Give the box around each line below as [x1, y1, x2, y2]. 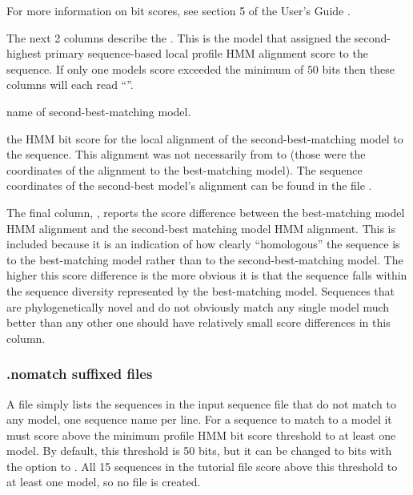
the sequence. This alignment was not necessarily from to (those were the [6, 146, 366, 163]
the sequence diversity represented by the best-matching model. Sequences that [6, 282, 395, 299]
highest [6, 45, 42, 62]
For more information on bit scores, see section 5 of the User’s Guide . [6, 2, 351, 18]
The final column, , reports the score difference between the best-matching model [6, 203, 405, 220]
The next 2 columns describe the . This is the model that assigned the [6, 29, 351, 46]
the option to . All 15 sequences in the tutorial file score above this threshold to [6, 457, 398, 474]
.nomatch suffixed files [6, 364, 153, 384]
